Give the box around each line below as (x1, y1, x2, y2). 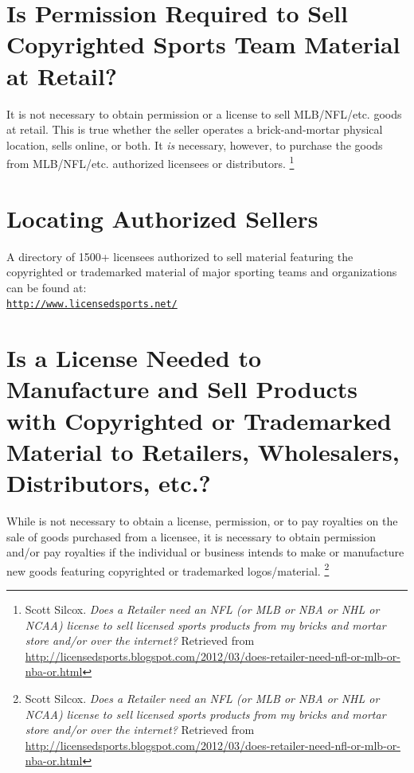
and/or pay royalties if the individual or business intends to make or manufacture (6, 544, 404, 560)
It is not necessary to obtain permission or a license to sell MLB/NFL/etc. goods (6, 105, 402, 122)
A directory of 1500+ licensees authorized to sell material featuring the (6, 248, 353, 264)
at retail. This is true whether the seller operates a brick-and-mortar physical (6, 121, 383, 138)
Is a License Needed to (6, 342, 262, 374)
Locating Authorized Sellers (6, 201, 318, 234)
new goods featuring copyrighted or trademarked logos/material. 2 (6, 560, 330, 579)
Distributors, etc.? (6, 467, 211, 499)
